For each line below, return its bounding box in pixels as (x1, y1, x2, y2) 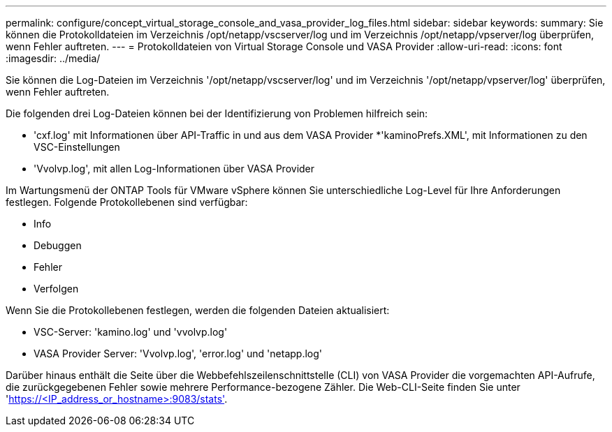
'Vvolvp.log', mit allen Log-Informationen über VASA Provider (34, 163, 315, 174)
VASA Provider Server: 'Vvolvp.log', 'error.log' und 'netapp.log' (34, 348, 322, 359)
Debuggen (34, 239, 82, 251)
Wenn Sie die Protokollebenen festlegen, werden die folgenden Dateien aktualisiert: (6, 304, 390, 316)
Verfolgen (34, 283, 79, 295)
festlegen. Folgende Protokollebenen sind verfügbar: (6, 196, 248, 208)
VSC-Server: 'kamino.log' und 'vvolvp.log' (34, 326, 228, 338)
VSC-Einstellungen (34, 141, 120, 153)
